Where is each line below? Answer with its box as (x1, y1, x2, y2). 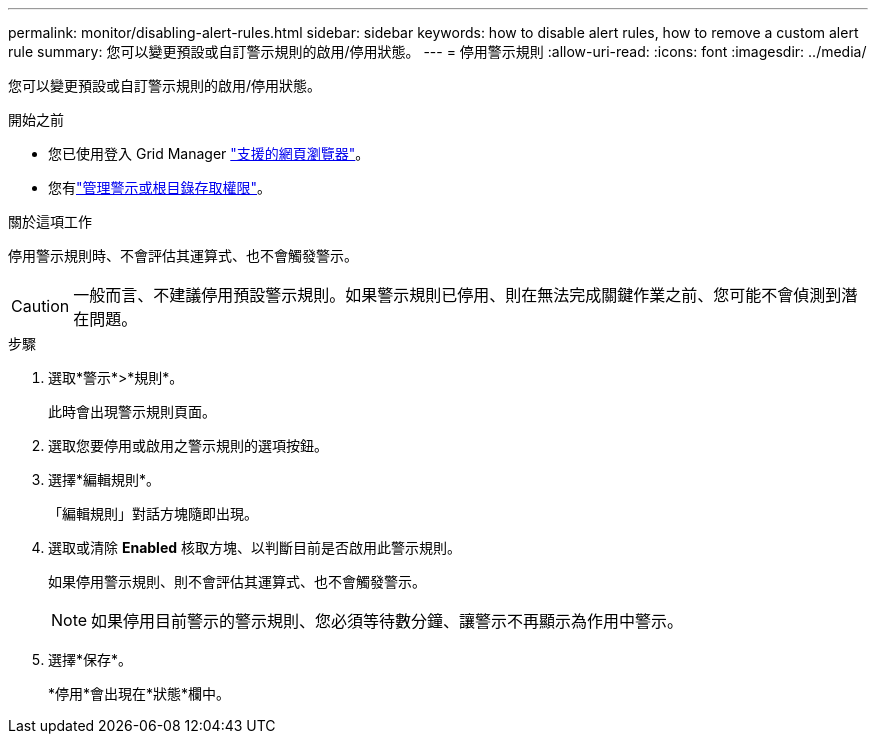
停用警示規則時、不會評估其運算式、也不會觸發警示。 (8, 247, 358, 264)
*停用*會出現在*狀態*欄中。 (48, 685, 231, 702)
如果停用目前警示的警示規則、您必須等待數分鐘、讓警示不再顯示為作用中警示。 (91, 611, 684, 631)
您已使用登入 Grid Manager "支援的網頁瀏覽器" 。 (48, 145, 370, 162)
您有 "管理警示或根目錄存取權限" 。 (48, 179, 272, 196)
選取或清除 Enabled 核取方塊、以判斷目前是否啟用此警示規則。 (48, 539, 462, 556)
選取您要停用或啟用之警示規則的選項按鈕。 (48, 437, 328, 454)
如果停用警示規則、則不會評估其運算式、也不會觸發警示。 (48, 573, 426, 590)
